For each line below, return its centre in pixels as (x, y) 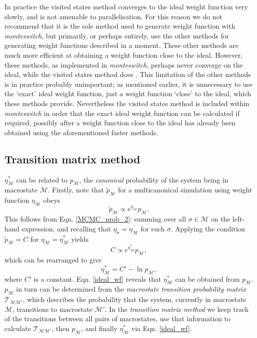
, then (61, 328)
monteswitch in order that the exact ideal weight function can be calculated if (122, 113)
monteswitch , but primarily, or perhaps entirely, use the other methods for (117, 35)
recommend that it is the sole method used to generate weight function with (120, 26)
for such (153, 228)
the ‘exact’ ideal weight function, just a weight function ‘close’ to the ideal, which (128, 94)
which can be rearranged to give (53, 260)
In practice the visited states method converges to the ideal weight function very (126, 6)
